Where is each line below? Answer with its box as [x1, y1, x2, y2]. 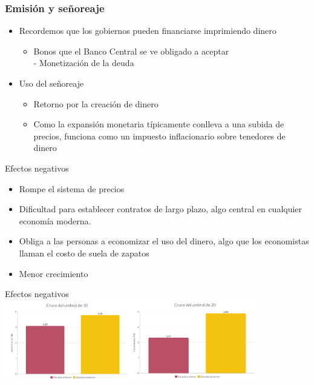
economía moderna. [19, 214, 91, 227]
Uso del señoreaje [19, 77, 84, 89]
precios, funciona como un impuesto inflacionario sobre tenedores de [33, 129, 286, 142]
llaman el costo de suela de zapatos [19, 246, 149, 259]
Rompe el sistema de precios [19, 182, 125, 195]
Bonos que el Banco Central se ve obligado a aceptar [33, 44, 229, 57]
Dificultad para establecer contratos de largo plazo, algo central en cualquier [19, 203, 303, 215]
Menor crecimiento [19, 267, 88, 280]
